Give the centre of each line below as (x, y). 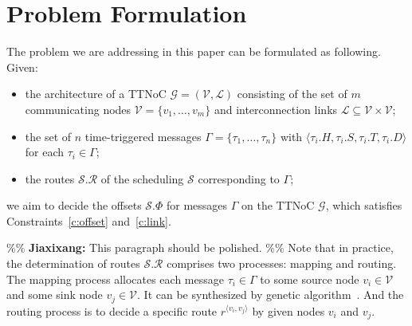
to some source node (310, 279)
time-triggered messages (143, 136)
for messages (197, 205)
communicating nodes (78, 109)
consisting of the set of (292, 94)
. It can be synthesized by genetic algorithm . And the (271, 295)
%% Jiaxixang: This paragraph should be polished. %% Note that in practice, (200, 247)
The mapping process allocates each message (115, 279)
